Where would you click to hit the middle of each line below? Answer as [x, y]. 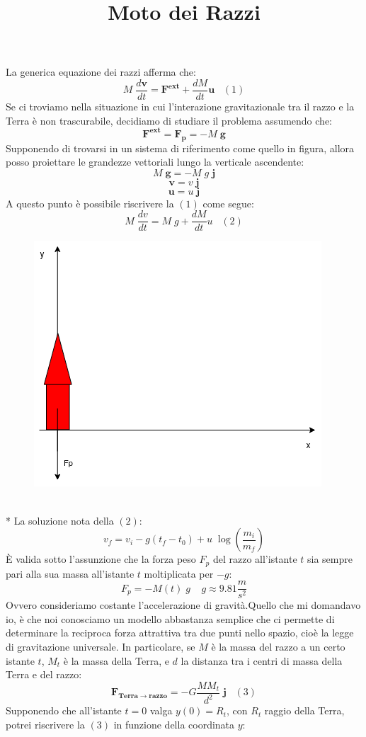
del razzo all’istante [255, 559]
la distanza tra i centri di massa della [262, 660]
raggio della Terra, [304, 710]
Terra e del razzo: [44, 674]
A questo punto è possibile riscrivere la [90, 203]
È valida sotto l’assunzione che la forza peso [101, 559]
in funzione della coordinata [174, 724]
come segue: [228, 203]
